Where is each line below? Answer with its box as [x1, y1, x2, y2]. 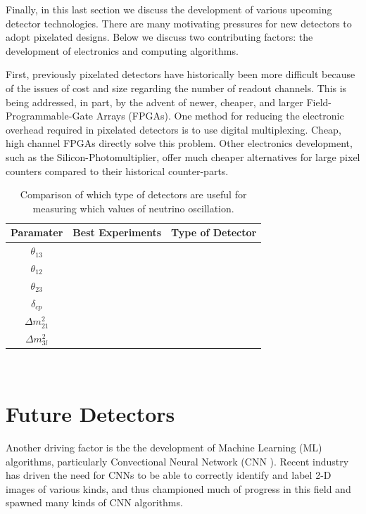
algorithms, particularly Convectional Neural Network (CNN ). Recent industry [6, 454, 349, 468]
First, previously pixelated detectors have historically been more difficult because [6, 67, 355, 82]
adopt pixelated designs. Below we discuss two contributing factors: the [6, 30, 313, 44]
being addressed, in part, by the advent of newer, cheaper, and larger [6, 94, 303, 109]
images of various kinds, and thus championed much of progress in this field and [6, 481, 351, 496]
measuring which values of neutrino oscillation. [32, 200, 234, 215]
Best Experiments [72, 225, 162, 240]
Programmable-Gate [6, 108, 94, 123]
